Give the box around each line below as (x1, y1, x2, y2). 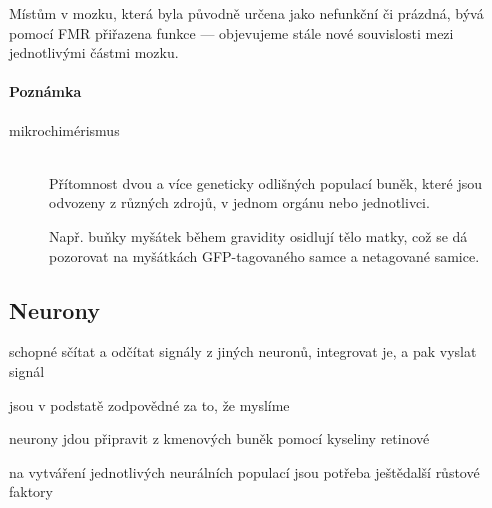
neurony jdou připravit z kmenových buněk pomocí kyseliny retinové (9, 428, 430, 449)
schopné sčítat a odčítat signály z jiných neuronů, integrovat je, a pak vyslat (9, 341, 477, 362)
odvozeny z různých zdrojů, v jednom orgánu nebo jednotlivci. (49, 192, 430, 213)
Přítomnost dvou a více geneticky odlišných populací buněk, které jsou (49, 172, 482, 193)
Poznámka (9, 81, 82, 102)
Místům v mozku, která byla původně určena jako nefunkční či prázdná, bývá (9, 3, 484, 23)
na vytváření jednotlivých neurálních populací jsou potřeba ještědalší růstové (9, 461, 480, 482)
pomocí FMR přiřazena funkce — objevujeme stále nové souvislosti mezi (9, 22, 454, 43)
